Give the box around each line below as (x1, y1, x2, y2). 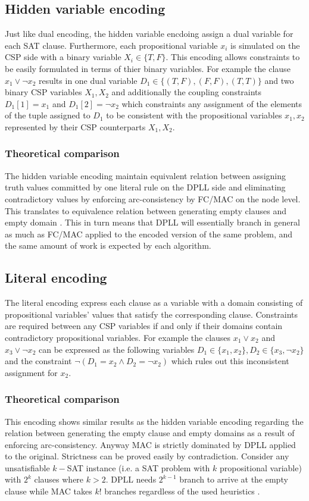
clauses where (34, 473, 84, 486)
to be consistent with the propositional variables (106, 109, 282, 121)
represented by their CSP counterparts (5, 120, 146, 133)
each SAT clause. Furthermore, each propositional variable (5, 39, 218, 51)
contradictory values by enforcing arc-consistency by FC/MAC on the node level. (5, 192, 301, 205)
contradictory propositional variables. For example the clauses (5, 331, 231, 343)
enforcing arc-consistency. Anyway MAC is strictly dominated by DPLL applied (5, 438, 296, 450)
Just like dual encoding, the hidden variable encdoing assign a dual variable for (5, 27, 294, 40)
